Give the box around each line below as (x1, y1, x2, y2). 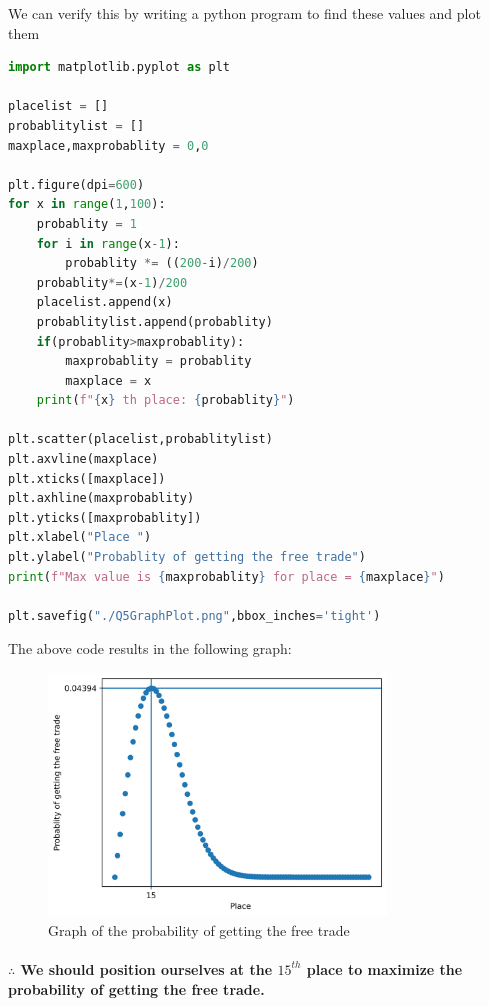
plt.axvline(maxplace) (8, 452, 159, 467)
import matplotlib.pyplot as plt (8, 60, 230, 75)
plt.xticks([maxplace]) (8, 471, 166, 486)
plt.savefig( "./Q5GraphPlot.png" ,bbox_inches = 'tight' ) (8, 608, 381, 623)
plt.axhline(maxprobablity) (8, 491, 195, 506)
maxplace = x (65, 373, 152, 388)
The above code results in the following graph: (8, 638, 292, 659)
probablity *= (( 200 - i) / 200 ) (65, 256, 259, 271)
